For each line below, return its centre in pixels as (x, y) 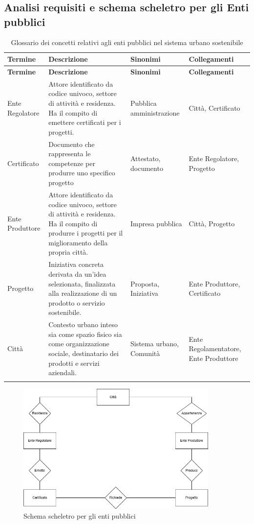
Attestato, (145, 158)
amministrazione (155, 112)
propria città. (68, 252)
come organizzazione (79, 344)
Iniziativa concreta (76, 264)
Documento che (72, 144)
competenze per (72, 163)
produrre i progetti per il (86, 233)
